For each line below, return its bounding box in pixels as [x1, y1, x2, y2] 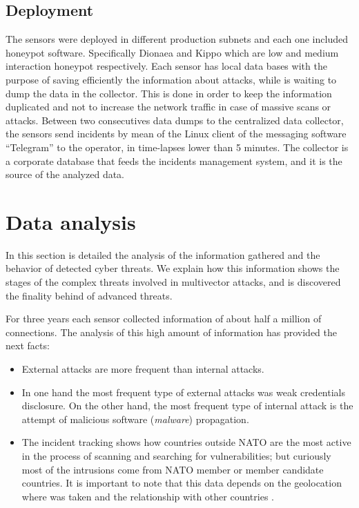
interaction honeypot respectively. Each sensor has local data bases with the [6, 59, 327, 73]
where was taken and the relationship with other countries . [21, 489, 274, 503]
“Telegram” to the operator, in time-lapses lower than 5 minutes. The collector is [6, 139, 349, 154]
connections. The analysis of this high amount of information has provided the [6, 324, 338, 339]
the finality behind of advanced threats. [6, 288, 173, 302]
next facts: [6, 338, 50, 353]
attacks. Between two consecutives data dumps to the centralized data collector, [6, 113, 344, 127]
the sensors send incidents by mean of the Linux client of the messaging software [6, 126, 347, 141]
